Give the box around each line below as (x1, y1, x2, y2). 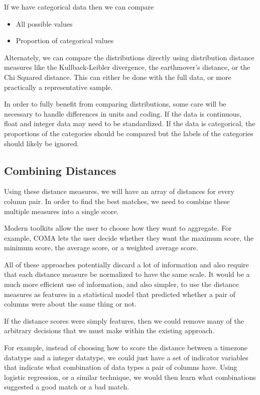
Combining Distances (4, 162, 116, 178)
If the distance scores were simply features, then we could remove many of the (4, 315, 244, 326)
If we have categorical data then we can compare (4, 2, 154, 12)
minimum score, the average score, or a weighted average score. (4, 242, 198, 253)
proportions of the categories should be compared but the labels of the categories (4, 128, 253, 138)
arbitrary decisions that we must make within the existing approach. (4, 325, 215, 336)
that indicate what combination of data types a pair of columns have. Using (4, 362, 237, 372)
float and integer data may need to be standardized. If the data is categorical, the (4, 118, 255, 129)
